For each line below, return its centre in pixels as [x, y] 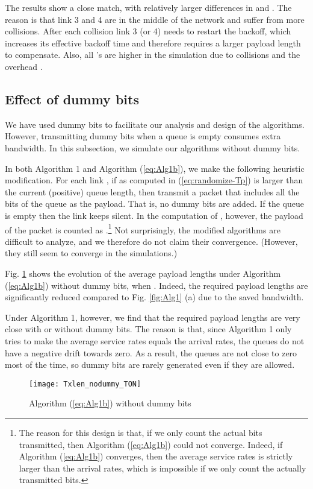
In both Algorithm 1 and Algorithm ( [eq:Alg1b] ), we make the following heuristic [155, 168]
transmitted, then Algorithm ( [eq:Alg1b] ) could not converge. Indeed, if [151, 444]
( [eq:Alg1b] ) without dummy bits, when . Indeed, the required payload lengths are [156, 285]
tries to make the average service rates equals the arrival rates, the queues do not [155, 340]
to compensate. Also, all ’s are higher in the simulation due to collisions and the [153, 55]
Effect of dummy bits [72, 99]
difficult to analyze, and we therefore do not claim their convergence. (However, [151, 241]
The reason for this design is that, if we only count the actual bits [141, 432]
